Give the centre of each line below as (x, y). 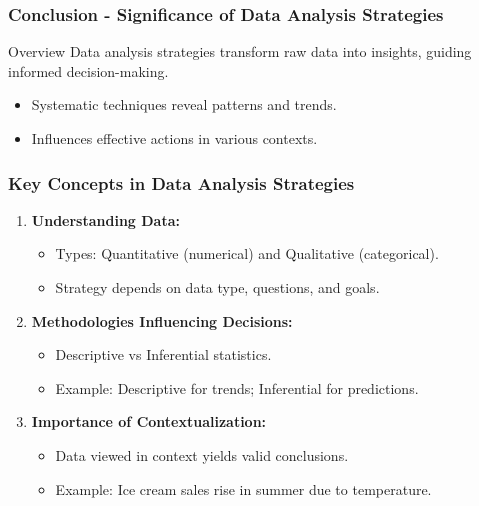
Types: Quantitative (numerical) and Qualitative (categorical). (247, 253)
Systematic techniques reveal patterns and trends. (184, 104)
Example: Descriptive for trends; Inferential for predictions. (237, 387)
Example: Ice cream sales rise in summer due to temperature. (243, 488)
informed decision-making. (88, 70)
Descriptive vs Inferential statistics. (163, 354)
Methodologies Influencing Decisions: (162, 320)
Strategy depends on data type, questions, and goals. (217, 287)
